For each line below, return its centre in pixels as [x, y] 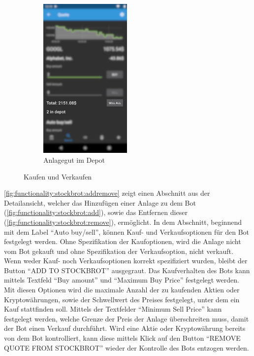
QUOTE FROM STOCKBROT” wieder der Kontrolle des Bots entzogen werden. [127, 347]
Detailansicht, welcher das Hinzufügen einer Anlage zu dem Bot [100, 202]
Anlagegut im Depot [74, 160]
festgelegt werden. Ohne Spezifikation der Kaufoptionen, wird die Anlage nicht [123, 241]
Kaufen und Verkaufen [58, 176]
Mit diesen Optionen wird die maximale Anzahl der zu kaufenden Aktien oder [122, 290]
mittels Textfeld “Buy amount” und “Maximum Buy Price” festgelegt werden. [122, 280]
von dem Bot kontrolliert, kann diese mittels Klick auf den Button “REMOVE [122, 338]
